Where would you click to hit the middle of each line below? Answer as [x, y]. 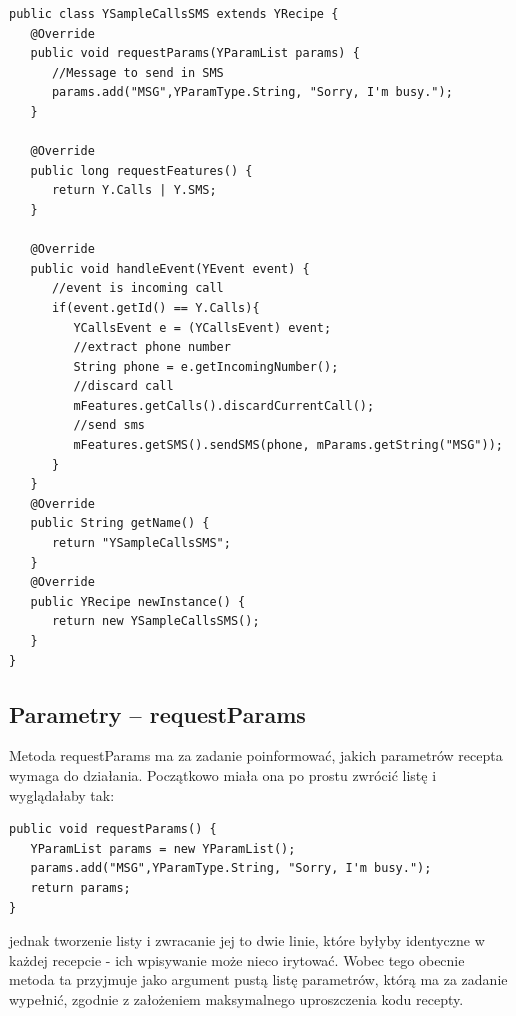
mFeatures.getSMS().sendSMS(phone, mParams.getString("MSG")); [288, 445]
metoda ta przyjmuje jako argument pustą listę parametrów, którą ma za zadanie [258, 979]
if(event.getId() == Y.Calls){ [155, 307]
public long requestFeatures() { [141, 170]
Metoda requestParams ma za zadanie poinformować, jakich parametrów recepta [256, 755]
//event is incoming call [137, 288]
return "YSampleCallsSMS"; [141, 543]
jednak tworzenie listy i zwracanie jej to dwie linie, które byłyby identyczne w [247, 940]
